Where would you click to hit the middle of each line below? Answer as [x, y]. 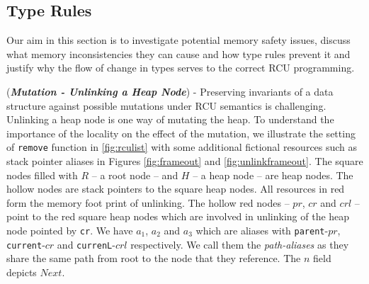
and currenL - [86, 244]
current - [26, 244]
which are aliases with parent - [262, 230]
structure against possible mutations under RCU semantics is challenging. [166, 105]
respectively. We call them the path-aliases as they [240, 244]
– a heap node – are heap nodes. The [273, 175]
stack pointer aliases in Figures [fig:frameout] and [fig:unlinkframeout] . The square [185, 161]
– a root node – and [135, 175]
